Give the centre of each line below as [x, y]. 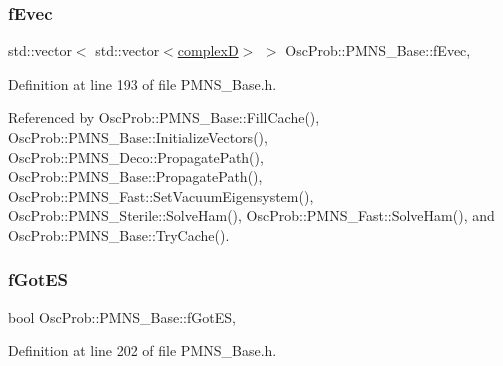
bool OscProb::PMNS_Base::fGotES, [122, 316]
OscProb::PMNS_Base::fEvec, [378, 50]
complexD [208, 50]
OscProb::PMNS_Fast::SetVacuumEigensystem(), [161, 195]
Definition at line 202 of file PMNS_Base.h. [142, 350]
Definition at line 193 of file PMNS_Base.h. [142, 83]
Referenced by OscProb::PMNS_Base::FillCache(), [164, 117]
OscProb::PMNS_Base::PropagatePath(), [135, 176]
